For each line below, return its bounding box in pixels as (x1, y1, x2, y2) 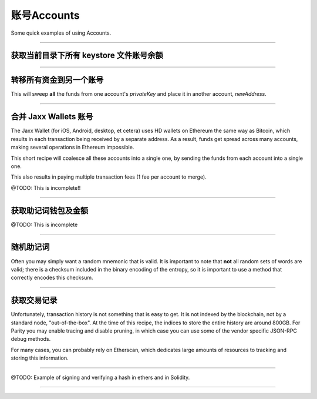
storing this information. (11, 354, 69, 361)
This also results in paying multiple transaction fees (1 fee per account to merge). (11, 173, 207, 180)
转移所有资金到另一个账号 (11, 75, 104, 85)
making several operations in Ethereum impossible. (11, 144, 134, 151)
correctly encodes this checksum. (11, 274, 93, 281)
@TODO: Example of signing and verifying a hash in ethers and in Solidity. (11, 374, 190, 381)
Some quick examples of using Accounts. (11, 29, 112, 36)
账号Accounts (11, 9, 80, 22)
